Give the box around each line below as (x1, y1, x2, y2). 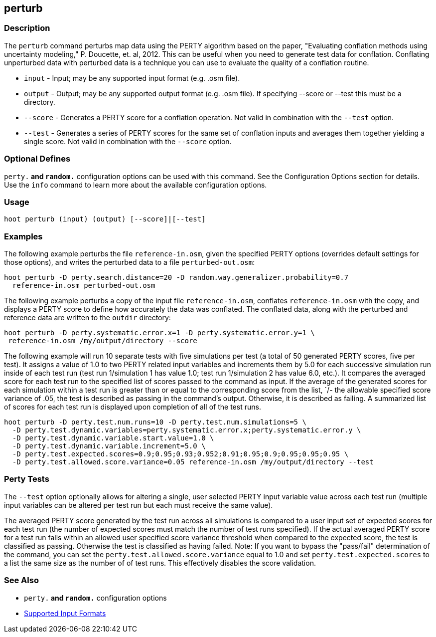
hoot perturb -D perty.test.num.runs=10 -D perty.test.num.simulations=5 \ (4, 418, 306, 426)
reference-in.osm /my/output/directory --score (8, 337, 197, 345)
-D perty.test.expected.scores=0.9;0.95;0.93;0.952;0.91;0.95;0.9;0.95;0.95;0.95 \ (12, 450, 349, 458)
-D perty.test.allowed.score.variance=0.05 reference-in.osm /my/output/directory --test (12, 458, 374, 466)
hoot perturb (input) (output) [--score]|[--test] (4, 215, 206, 223)
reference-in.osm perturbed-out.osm (12, 281, 155, 290)
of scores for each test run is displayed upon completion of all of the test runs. (4, 403, 261, 412)
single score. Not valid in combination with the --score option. (24, 137, 232, 146)
